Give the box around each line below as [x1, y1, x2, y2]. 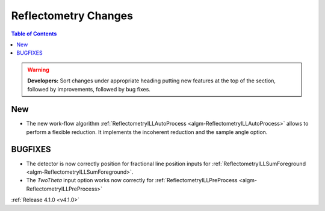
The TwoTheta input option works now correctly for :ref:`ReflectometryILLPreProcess [26, 177, 238, 184]
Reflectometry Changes [11, 9, 134, 22]
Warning [27, 66, 49, 73]
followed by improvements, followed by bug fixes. [27, 85, 150, 93]
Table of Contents [11, 30, 57, 37]
